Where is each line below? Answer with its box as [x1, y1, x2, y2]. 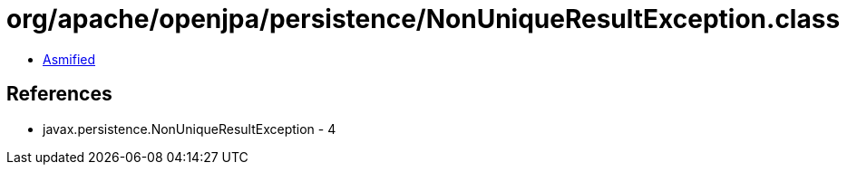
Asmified [43, 51, 96, 67]
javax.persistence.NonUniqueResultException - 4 [43, 120, 336, 137]
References [6, 82, 112, 106]
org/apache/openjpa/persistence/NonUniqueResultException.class [6, 4, 841, 34]
